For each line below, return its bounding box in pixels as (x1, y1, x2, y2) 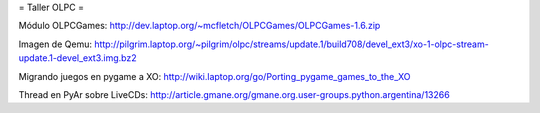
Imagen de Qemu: (18, 38, 92, 50)
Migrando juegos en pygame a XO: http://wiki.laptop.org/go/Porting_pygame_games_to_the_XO (18, 70, 411, 82)
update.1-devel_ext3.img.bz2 (18, 52, 137, 64)
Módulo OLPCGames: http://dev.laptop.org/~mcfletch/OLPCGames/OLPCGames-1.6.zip (18, 20, 381, 32)
